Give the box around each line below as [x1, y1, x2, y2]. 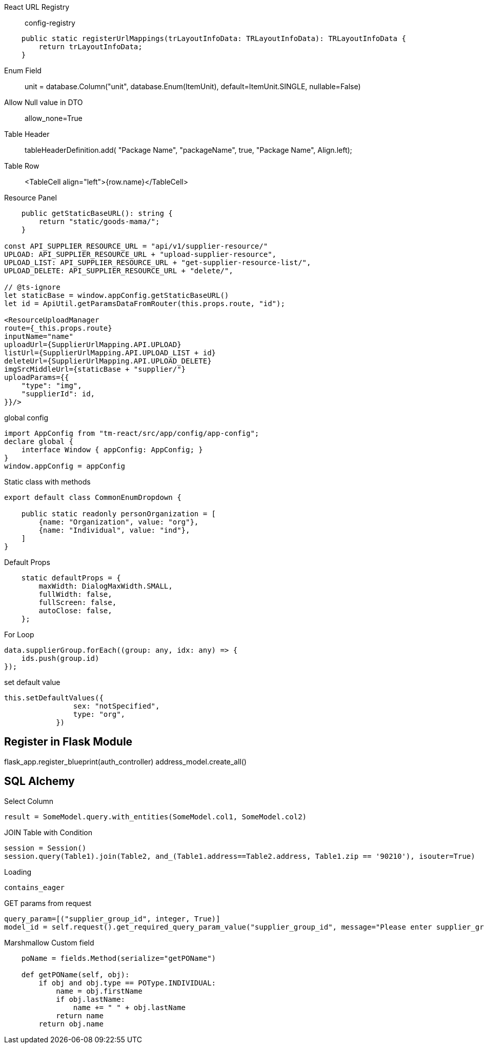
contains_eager [4, 883, 65, 892]
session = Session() [4, 843, 87, 852]
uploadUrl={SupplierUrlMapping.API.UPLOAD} [4, 340, 181, 349]
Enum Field [4, 66, 42, 75]
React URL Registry [4, 3, 70, 11]
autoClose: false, [38, 607, 112, 615]
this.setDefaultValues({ [4, 694, 104, 702]
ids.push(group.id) [21, 654, 99, 662]
